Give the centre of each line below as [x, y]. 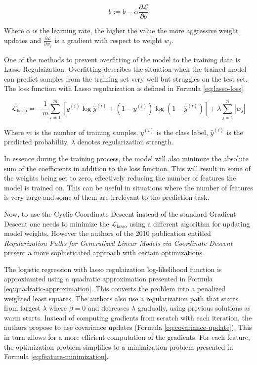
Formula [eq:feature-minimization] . [56, 356]
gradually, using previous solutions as [194, 308]
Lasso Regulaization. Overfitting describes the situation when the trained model [125, 69]
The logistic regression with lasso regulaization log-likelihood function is [113, 269]
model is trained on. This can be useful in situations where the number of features [128, 187]
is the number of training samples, [86, 132]
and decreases [108, 308]
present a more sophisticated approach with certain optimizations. [104, 252]
